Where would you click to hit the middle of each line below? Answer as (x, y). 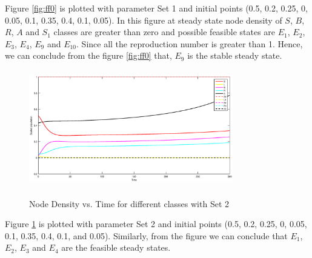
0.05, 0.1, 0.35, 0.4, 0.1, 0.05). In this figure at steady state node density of (144, 20)
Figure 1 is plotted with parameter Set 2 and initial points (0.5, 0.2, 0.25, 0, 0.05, (156, 224)
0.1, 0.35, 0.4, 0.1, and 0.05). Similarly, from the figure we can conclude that (146, 235)
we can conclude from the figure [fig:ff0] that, (88, 55)
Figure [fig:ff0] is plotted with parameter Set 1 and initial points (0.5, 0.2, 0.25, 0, (156, 8)
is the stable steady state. (235, 55)
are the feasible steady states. (116, 247)
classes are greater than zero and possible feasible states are (164, 32)
